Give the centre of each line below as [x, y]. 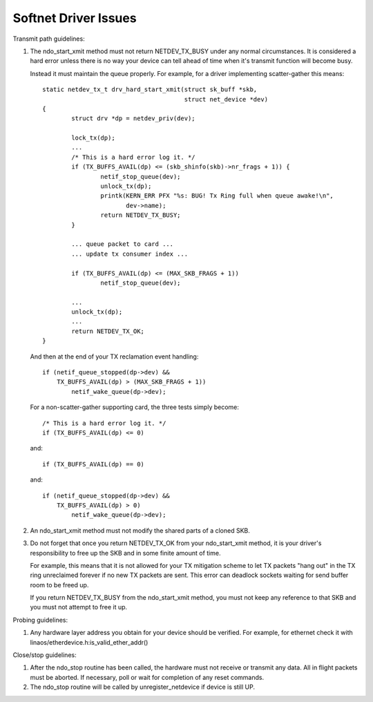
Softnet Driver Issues [75, 18]
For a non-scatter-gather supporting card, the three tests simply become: [135, 407]
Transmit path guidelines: [49, 39]
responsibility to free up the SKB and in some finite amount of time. [125, 553]
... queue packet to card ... [123, 244]
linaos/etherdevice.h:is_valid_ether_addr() [89, 642]
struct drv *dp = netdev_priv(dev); [134, 118]
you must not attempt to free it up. [79, 607]
